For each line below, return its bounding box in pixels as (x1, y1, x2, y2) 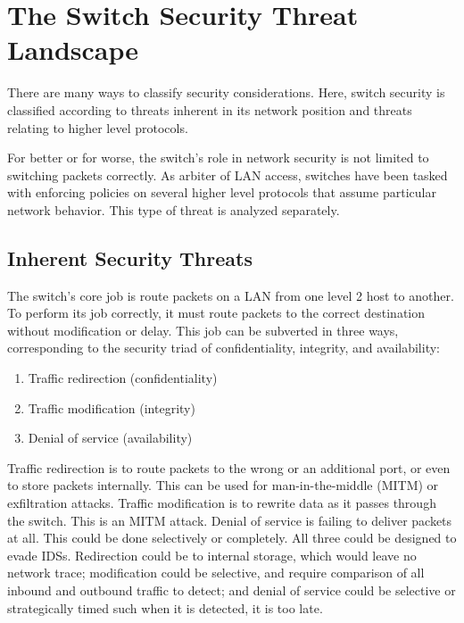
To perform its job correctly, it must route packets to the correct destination (7, 303, 426, 322)
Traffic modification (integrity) (28, 398, 195, 417)
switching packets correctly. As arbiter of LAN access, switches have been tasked (7, 165, 448, 184)
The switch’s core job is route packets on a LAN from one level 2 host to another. (7, 286, 454, 304)
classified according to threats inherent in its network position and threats (7, 100, 412, 119)
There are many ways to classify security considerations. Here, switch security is (7, 83, 445, 102)
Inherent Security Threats (7, 244, 253, 271)
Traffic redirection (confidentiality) (28, 369, 218, 387)
